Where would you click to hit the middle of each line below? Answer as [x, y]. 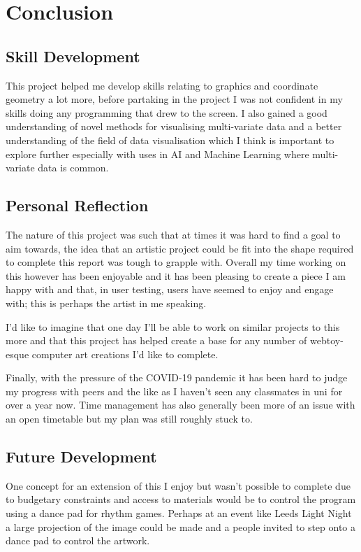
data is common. [73, 168]
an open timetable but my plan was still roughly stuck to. [129, 419]
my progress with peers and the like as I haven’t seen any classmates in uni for [174, 391]
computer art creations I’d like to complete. [125, 354]
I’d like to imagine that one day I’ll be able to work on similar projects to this [173, 326]
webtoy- [326, 340]
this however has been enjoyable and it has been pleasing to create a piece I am [176, 275]
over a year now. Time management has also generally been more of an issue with [180, 405]
